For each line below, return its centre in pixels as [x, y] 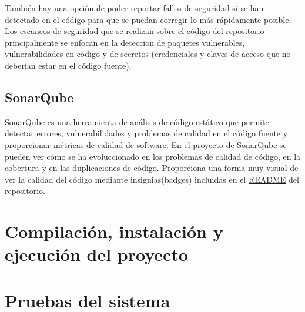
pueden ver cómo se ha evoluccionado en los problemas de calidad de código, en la [153, 156]
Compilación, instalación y [114, 231]
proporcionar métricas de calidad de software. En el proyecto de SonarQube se [146, 144]
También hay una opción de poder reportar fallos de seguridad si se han [134, 8]
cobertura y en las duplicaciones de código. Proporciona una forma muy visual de [152, 168]
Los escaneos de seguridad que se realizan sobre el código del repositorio [135, 31]
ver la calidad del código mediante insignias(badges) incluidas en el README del [152, 179]
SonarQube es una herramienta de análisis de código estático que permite [137, 121]
